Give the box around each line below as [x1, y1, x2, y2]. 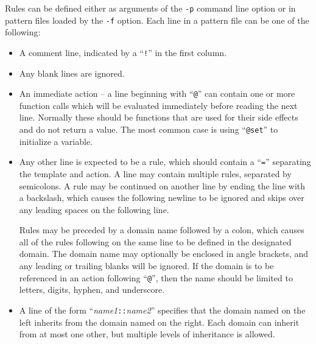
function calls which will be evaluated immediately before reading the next [19, 99, 298, 111]
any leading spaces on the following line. [19, 203, 169, 216]
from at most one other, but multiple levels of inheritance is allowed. [19, 328, 275, 340]
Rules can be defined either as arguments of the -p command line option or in [5, 2, 296, 14]
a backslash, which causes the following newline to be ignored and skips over [19, 191, 304, 204]
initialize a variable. [19, 135, 93, 147]
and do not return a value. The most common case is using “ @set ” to [19, 123, 278, 135]
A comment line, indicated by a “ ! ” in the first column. [19, 46, 226, 58]
